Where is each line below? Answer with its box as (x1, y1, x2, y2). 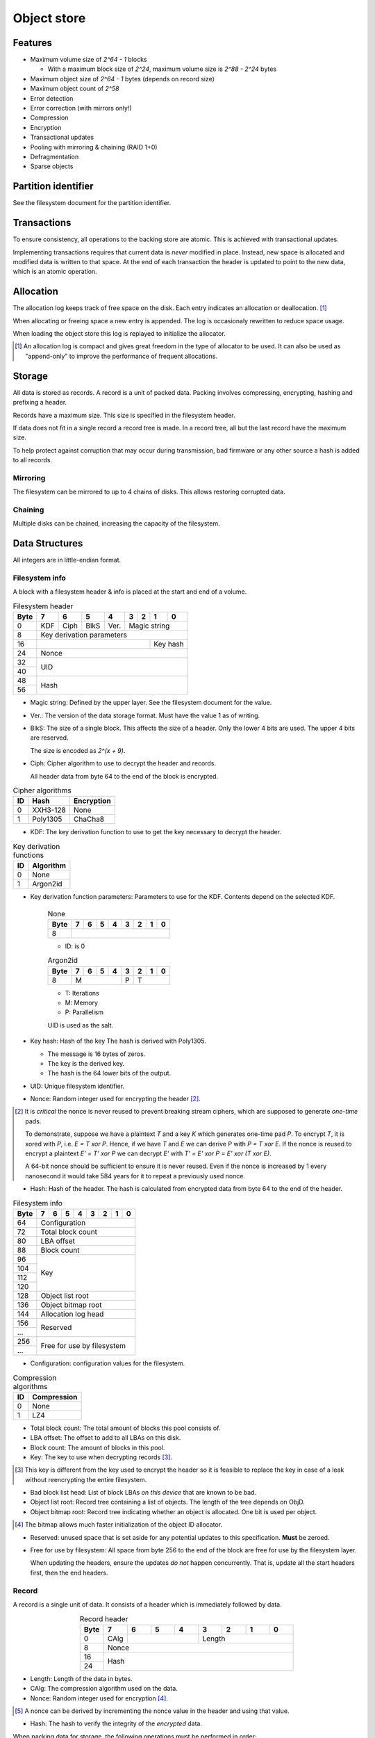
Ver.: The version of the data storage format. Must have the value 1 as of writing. (30, 711, 260, 720)
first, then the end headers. (30, 1568, 108, 1577)
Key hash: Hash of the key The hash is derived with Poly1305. (30, 1037, 206, 1046)
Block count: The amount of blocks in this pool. (30, 1443, 165, 1452)
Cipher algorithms (12, 786, 72, 795)
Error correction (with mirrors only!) (30, 104, 132, 113)
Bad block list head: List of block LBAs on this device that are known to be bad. (30, 1488, 257, 1497)
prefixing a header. (12, 398, 67, 407)
